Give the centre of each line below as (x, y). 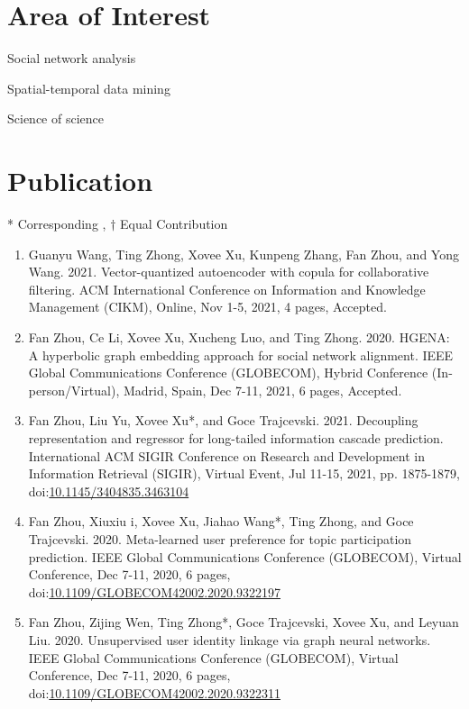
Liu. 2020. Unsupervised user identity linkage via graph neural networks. (230, 639)
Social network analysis (72, 58)
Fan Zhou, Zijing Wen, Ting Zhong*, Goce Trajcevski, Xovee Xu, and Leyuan (244, 622)
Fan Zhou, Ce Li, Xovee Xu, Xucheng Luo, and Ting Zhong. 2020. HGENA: (239, 337)
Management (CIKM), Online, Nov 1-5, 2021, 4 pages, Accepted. (207, 307)
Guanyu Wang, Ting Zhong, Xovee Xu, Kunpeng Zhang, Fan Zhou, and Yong (244, 254)
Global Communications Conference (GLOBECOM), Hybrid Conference (228, 373)
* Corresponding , (57, 224)
